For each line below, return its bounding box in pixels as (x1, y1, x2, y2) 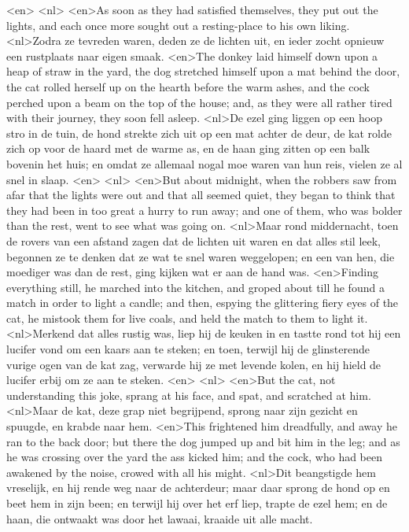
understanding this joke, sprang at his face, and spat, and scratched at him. (6, 386, 371, 403)
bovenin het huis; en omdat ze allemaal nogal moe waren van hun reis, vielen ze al (6, 155, 403, 172)
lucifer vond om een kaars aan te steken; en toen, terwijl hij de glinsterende (6, 341, 370, 357)
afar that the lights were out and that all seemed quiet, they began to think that (6, 187, 396, 203)
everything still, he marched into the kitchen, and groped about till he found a (6, 279, 385, 295)
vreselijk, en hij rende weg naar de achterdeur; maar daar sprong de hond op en (6, 479, 390, 496)
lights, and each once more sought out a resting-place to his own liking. (6, 17, 350, 33)
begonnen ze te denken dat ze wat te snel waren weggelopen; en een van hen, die (6, 248, 395, 264)
